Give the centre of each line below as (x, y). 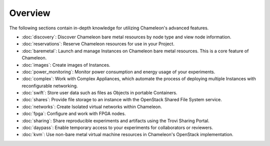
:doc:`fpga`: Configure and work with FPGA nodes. (74, 114)
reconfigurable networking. (50, 86)
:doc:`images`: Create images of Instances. (66, 65)
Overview (30, 13)
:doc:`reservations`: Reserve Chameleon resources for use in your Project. (98, 44)
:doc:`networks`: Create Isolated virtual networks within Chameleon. (92, 107)
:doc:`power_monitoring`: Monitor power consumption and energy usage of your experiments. (118, 72)
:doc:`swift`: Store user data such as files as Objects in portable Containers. (99, 93)
